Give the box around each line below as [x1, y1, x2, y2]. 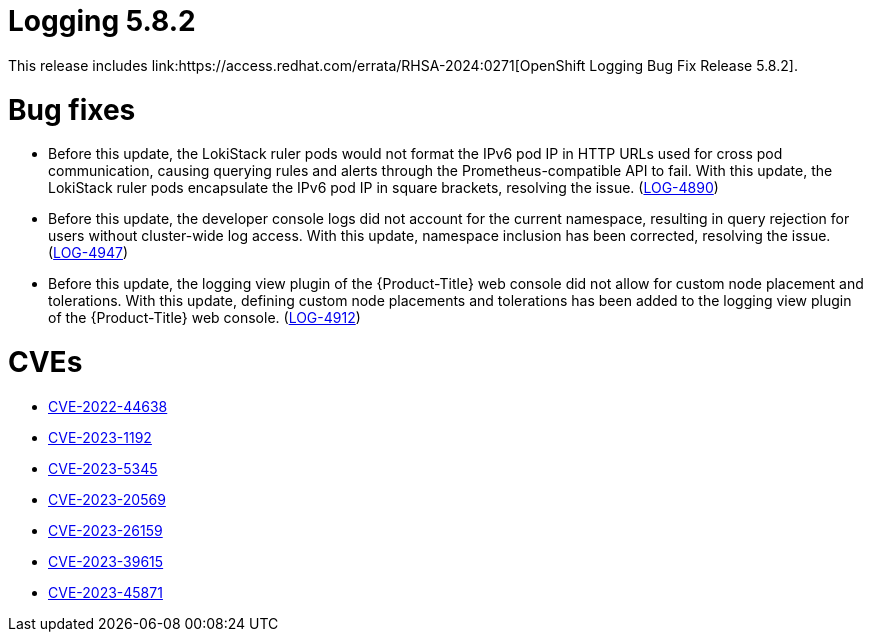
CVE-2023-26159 [48, 521, 163, 539]
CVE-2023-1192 [48, 428, 152, 446]
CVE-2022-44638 [48, 397, 168, 415]
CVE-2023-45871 [48, 583, 163, 601]
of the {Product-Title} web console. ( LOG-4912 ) [48, 309, 361, 327]
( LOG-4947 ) [48, 244, 129, 262]
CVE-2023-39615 [48, 552, 164, 570]
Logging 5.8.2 [8, 4, 196, 38]
